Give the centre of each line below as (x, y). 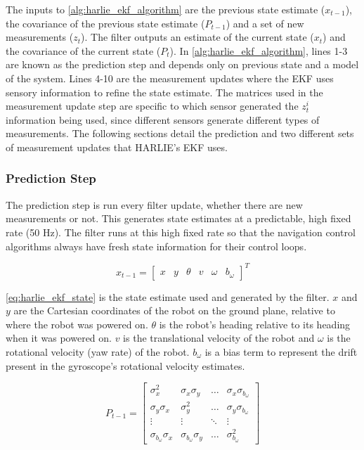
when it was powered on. (59, 338)
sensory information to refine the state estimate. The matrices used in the (164, 92)
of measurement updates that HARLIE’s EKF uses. (117, 147)
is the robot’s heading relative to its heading (255, 324)
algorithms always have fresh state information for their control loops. (156, 246)
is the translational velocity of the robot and (219, 338)
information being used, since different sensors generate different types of (163, 119)
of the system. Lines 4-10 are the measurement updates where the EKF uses (170, 78)
